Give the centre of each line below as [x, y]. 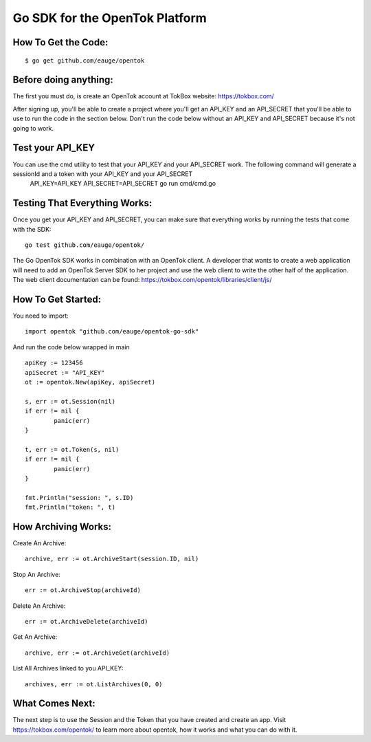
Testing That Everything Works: [82, 203]
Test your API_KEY [54, 148]
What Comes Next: [54, 704]
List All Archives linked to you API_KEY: [68, 668]
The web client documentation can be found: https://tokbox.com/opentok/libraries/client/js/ [142, 280]
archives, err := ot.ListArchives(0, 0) [94, 684]
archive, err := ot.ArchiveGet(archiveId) [98, 653]
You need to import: [41, 316]
